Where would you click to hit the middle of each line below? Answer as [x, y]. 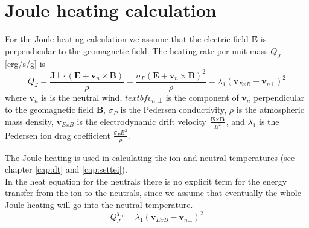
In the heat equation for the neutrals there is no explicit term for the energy [146, 181]
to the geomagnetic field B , [56, 109]
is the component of [202, 97]
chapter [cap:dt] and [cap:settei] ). [66, 169]
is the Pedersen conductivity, [174, 109]
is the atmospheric [270, 109]
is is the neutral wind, [82, 97]
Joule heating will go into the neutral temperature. [99, 205]
